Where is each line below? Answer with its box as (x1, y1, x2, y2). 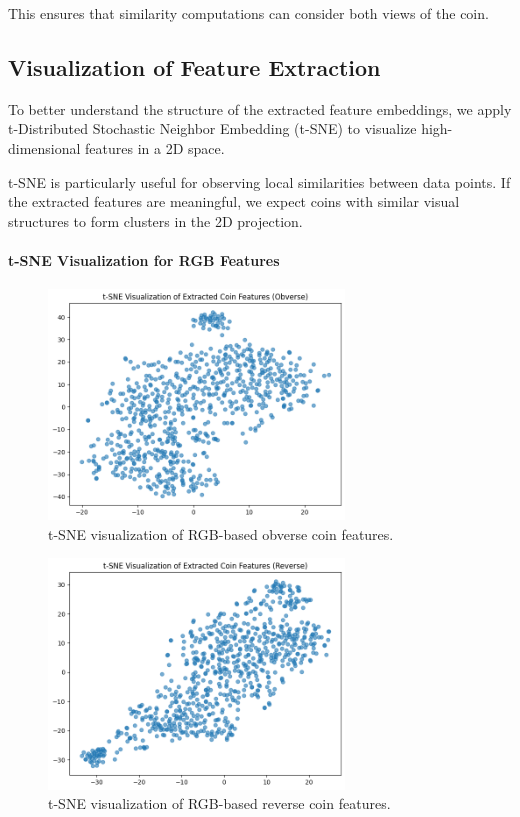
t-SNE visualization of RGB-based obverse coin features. (48, 523, 394, 544)
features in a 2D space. (85, 137, 225, 158)
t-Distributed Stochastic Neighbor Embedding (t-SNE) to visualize (8, 118, 417, 139)
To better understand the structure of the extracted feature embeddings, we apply (8, 98, 512, 119)
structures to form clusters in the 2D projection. (8, 210, 303, 231)
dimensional (8, 137, 81, 158)
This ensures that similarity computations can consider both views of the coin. (8, 3, 489, 23)
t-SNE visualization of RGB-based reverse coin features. (48, 793, 391, 814)
